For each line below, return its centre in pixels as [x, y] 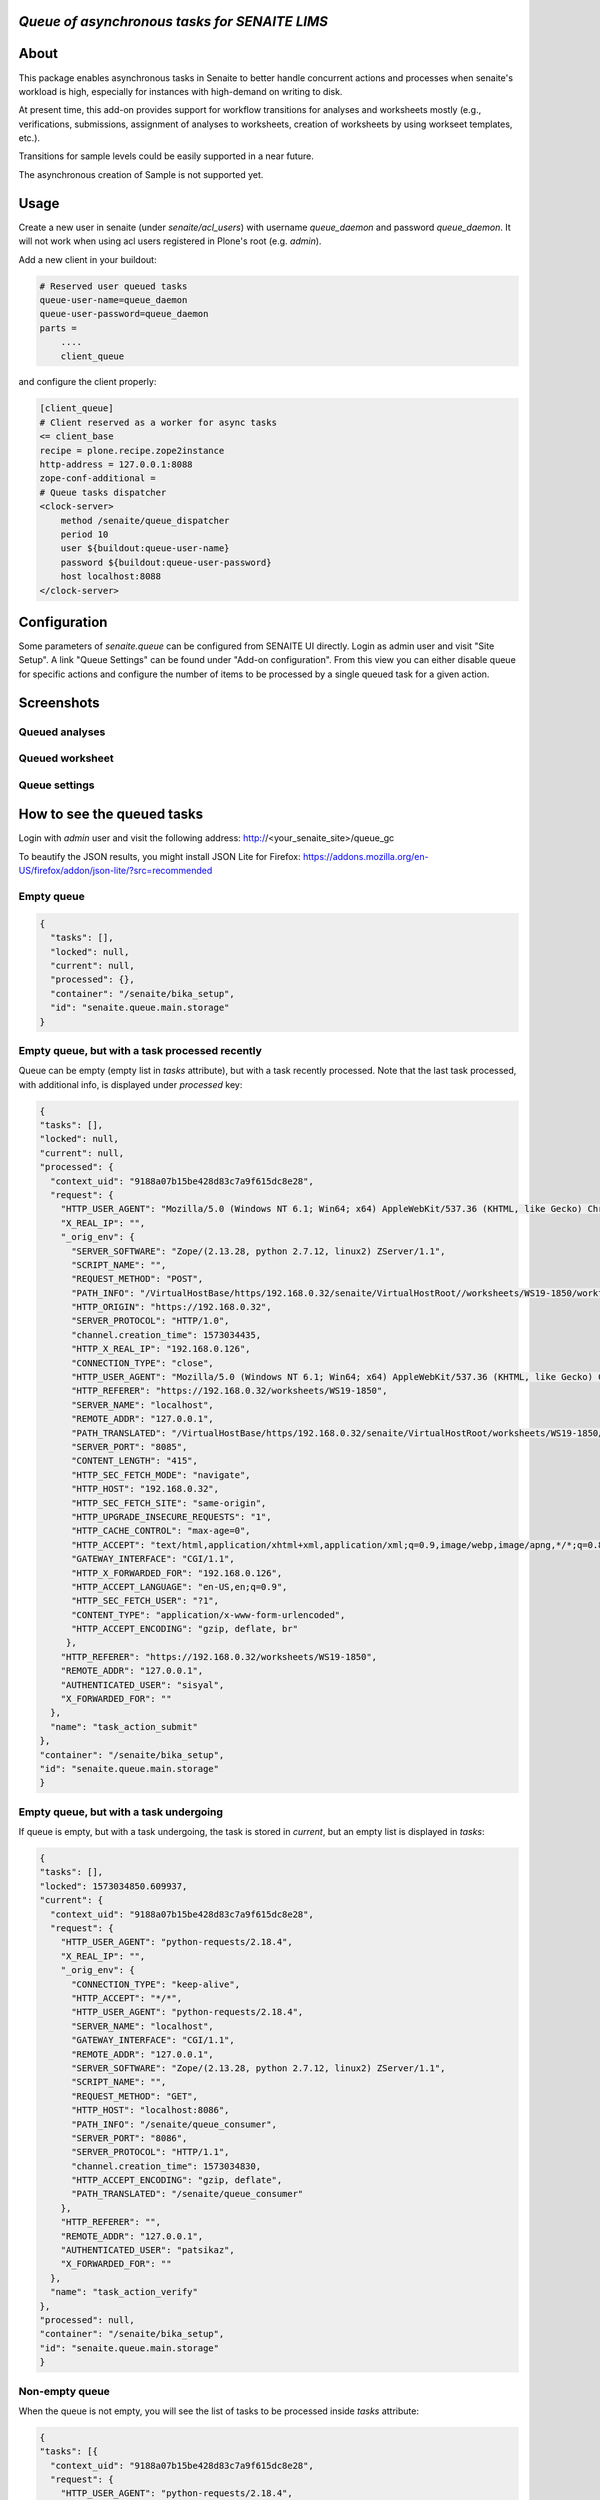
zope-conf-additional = [98, 478]
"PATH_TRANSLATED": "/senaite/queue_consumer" [187, 2194]
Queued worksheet [66, 758]
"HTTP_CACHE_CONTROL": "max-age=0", [161, 1531]
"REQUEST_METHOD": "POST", [137, 1279]
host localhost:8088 [111, 576]
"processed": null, [87, 2319]
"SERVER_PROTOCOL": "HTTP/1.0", [150, 1321]
